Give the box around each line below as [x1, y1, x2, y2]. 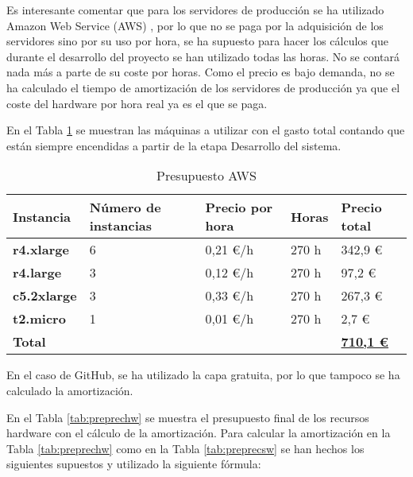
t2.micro [13, 309, 66, 328]
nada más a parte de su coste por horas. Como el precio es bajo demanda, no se [6, 64, 395, 80]
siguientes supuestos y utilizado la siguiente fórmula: [6, 456, 261, 472]
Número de [89, 198, 161, 217]
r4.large [13, 263, 62, 282]
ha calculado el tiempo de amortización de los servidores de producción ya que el [6, 79, 400, 95]
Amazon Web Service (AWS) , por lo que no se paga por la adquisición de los [6, 17, 384, 33]
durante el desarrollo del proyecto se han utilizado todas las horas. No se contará [6, 48, 399, 64]
